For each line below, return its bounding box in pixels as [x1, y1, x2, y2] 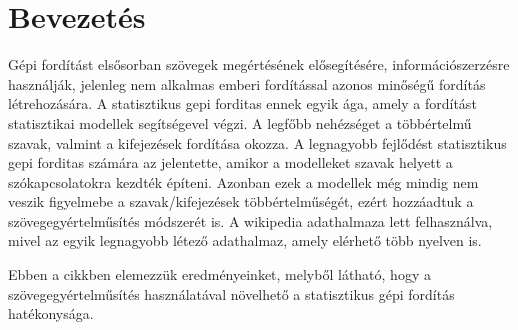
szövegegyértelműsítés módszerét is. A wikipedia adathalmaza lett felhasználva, [8, 210, 493, 231]
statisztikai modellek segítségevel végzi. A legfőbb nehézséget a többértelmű [8, 112, 472, 133]
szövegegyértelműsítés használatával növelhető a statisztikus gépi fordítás [8, 283, 455, 304]
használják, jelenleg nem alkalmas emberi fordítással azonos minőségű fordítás [8, 73, 486, 94]
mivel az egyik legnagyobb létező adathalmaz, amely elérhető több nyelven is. [8, 230, 482, 251]
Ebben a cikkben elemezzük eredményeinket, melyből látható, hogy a [8, 264, 431, 285]
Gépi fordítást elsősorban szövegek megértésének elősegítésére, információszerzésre [8, 54, 510, 75]
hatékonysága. [8, 303, 94, 324]
